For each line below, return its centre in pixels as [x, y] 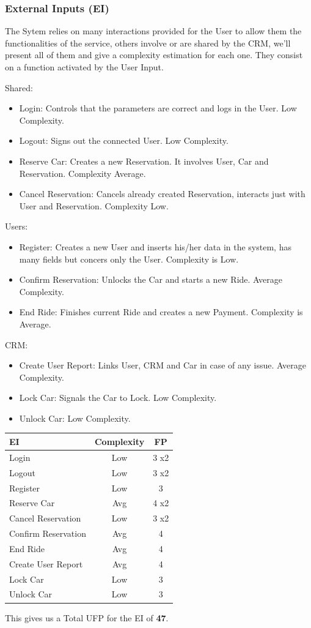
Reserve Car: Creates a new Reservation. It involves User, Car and [144, 161]
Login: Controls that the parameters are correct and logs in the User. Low [158, 108]
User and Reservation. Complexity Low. [94, 205]
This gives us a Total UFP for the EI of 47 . [87, 617]
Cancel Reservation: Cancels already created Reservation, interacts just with [162, 194]
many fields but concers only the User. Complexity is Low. [129, 259]
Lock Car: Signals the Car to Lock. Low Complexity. [118, 398]
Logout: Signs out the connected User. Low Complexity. [124, 140]
